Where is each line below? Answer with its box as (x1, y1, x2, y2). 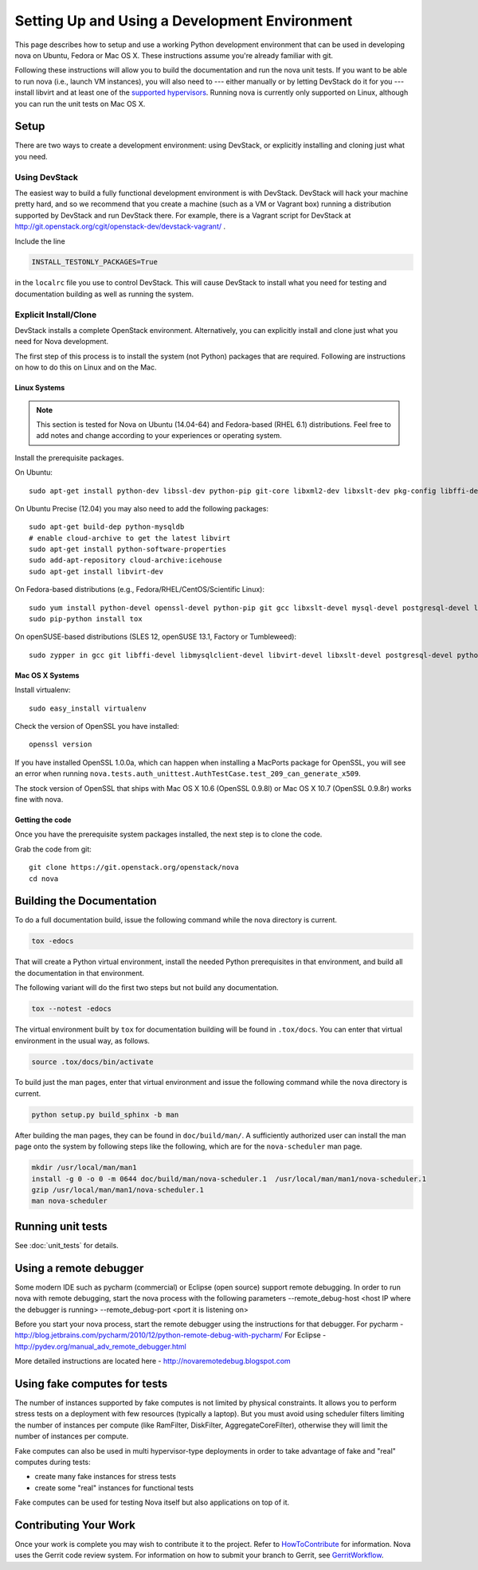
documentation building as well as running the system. (14, 289, 194, 299)
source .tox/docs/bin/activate (31, 1057, 155, 1067)
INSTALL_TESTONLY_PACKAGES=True (31, 257, 159, 267)
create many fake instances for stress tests (34, 1472, 177, 1482)
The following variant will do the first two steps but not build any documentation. (14, 983, 279, 993)
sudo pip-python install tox (29, 614, 143, 624)
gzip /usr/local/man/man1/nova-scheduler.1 (31, 1185, 205, 1194)
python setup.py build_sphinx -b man (31, 1110, 179, 1119)
